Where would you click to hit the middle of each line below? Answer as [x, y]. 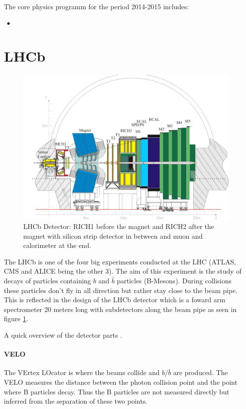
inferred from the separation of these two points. [76, 401]
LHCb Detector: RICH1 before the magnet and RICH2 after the [119, 226]
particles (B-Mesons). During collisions [174, 280]
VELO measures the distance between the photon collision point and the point [121, 382]
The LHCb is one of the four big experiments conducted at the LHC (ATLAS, [120, 261]
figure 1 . [16, 319]
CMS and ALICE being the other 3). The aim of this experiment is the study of [123, 271]
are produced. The [200, 372]
